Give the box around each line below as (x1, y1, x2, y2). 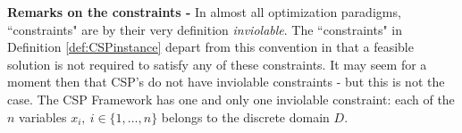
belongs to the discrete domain (161, 107, 330, 126)
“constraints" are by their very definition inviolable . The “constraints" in (7, 20, 402, 38)
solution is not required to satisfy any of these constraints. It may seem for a (7, 54, 427, 73)
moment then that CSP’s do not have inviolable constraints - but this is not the (7, 72, 445, 91)
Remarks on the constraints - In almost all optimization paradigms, (7, 3, 401, 21)
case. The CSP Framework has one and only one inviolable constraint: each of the (7, 89, 455, 108)
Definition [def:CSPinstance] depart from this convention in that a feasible (7, 37, 414, 56)
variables (19, 107, 67, 126)
